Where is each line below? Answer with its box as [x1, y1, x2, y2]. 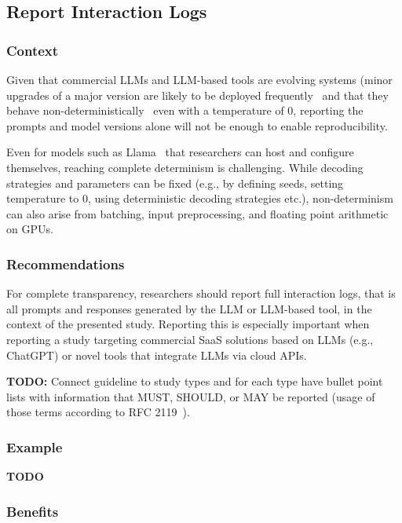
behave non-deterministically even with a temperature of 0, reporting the [6, 102, 364, 119]
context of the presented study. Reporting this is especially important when [6, 316, 370, 332]
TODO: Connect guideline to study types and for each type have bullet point [6, 373, 383, 390]
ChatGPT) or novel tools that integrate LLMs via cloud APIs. [6, 346, 307, 363]
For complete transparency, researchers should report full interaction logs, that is [6, 285, 396, 302]
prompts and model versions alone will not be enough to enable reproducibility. [6, 117, 388, 133]
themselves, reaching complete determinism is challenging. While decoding [6, 159, 364, 175]
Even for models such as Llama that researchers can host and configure [6, 144, 354, 160]
